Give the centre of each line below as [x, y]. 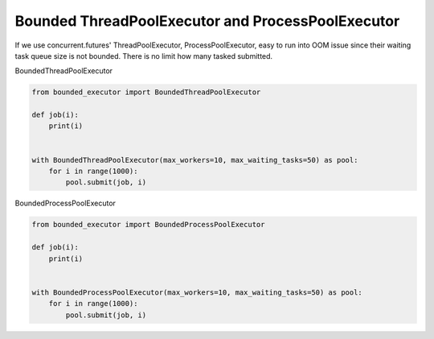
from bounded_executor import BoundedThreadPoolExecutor [146, 92]
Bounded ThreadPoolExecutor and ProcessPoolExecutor [207, 21]
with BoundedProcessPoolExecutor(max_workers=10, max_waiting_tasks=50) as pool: [197, 292]
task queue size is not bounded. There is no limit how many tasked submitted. [144, 56]
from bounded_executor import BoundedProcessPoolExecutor [148, 225]
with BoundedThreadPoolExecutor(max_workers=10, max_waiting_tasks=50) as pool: [195, 160]
